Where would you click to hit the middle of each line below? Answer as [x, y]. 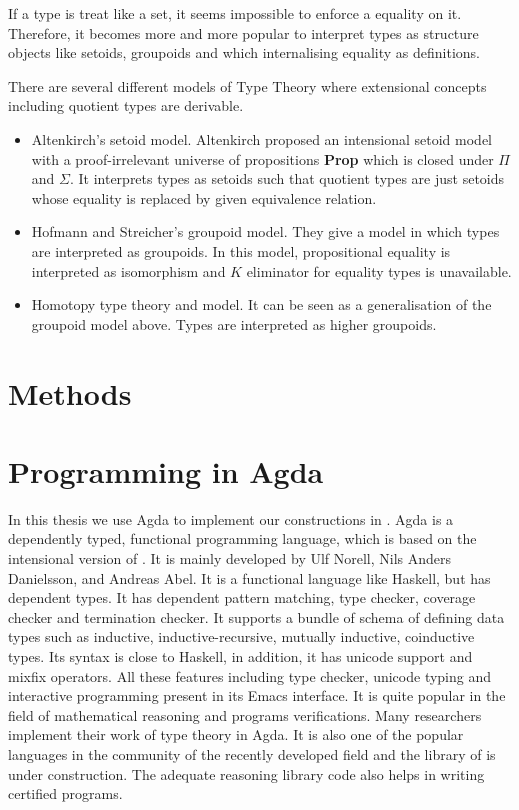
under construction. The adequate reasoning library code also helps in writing [246, 773]
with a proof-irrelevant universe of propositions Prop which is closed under [262, 158]
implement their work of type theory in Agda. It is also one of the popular [236, 734]
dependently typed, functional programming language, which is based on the [242, 538]
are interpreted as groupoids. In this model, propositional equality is [241, 250]
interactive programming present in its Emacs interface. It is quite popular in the [257, 695]
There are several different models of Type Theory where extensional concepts [247, 85]
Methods [70, 392]
